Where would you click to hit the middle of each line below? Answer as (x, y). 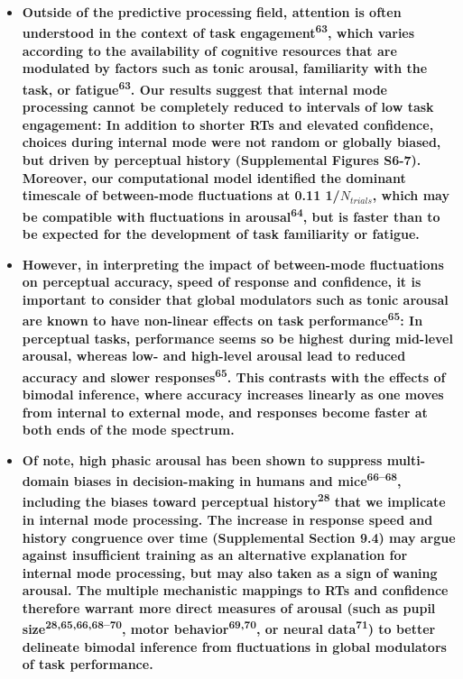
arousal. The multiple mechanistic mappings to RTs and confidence (235, 590)
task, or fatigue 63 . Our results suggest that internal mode (204, 88)
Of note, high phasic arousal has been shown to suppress (202, 459)
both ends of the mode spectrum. (128, 430)
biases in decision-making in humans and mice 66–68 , (237, 480)
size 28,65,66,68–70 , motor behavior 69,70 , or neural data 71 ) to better (229, 628)
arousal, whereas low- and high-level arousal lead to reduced (214, 356)
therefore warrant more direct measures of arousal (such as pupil (229, 608)
